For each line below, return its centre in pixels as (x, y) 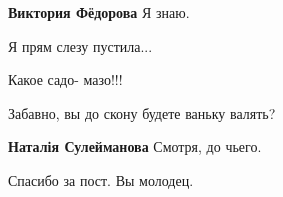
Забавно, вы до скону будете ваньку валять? (142, 112)
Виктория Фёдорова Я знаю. (99, 12)
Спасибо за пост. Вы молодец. (101, 179)
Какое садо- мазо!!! (65, 79)
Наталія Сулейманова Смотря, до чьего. (135, 146)
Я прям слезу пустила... (80, 45)
